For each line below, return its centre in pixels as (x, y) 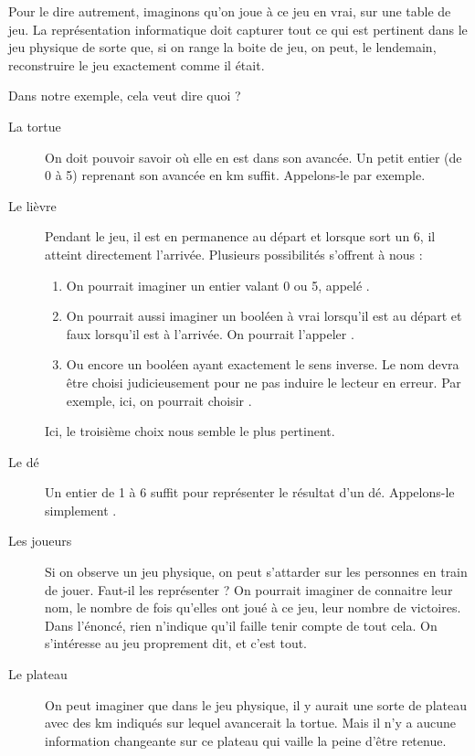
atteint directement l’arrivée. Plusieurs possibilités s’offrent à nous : (234, 254)
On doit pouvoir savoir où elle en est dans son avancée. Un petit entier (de (253, 157)
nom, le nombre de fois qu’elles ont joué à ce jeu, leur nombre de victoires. (253, 607)
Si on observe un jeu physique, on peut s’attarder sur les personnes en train (256, 572)
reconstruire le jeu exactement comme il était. (137, 64)
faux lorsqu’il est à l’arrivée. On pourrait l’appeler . (210, 333)
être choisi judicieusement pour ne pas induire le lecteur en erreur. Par (264, 382)
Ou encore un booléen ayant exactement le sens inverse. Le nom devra (263, 364)
